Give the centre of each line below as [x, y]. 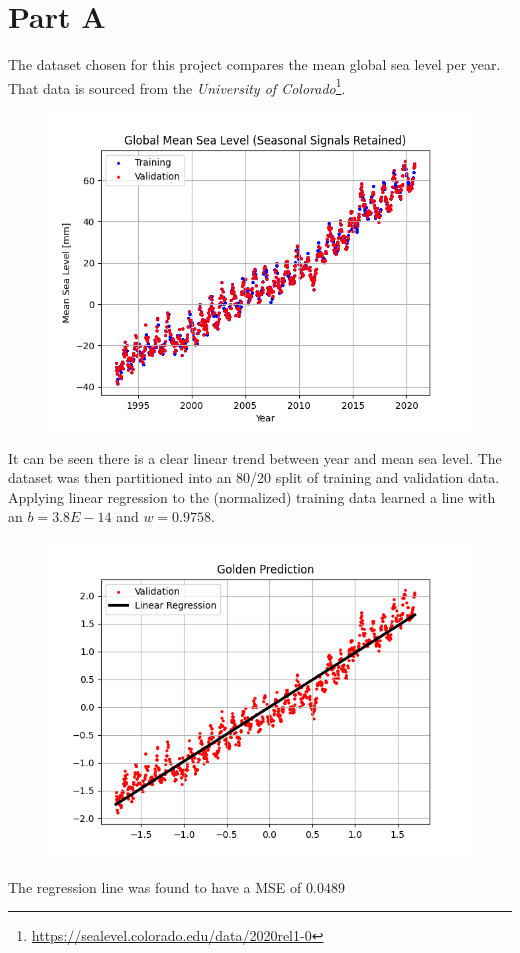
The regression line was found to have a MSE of [155, 886]
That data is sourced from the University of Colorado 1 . [177, 86]
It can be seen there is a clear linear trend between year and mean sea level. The [255, 457]
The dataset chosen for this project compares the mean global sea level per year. [254, 64]
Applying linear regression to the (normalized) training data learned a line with [252, 496]
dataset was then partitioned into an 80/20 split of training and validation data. [254, 477]
